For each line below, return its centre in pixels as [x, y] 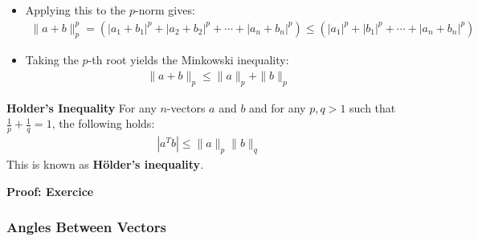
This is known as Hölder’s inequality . [105, 164]
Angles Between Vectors [86, 227]
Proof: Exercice [50, 191]
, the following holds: [103, 123]
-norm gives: [165, 10]
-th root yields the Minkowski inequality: [188, 60]
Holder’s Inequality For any [82, 107]
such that [373, 107]
